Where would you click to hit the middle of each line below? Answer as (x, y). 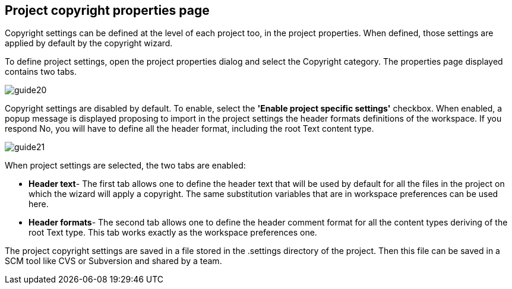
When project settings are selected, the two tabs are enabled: (125, 166)
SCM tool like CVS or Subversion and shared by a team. (113, 261)
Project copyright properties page (107, 10)
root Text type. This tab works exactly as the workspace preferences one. (173, 233)
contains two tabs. (41, 72)
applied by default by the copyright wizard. (89, 43)
